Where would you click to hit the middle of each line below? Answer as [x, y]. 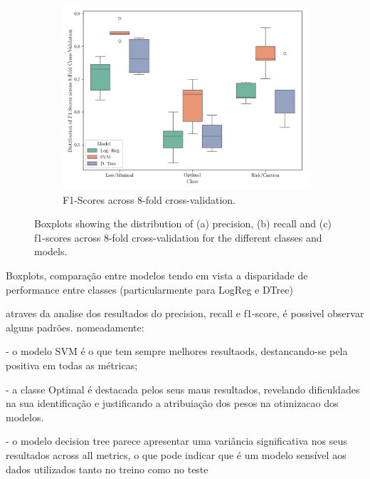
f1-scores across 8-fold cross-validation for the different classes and [178, 237]
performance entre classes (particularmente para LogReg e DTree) [149, 289]
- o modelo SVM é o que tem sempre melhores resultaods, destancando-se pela [177, 351]
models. [51, 251]
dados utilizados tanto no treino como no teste [107, 469]
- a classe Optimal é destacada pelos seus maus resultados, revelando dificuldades [183, 389]
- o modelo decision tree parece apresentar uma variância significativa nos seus [176, 441]
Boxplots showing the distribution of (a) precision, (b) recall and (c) [183, 223]
